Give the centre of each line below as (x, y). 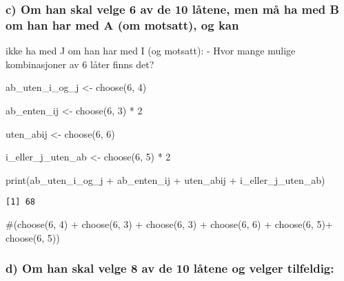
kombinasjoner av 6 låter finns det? (80, 64)
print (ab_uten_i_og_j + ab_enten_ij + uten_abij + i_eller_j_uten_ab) (165, 179)
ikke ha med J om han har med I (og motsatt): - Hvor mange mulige (151, 51)
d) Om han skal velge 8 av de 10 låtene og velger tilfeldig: (170, 268)
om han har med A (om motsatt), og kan (122, 24)
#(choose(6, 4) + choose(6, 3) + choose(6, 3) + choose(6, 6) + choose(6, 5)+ (169, 223)
